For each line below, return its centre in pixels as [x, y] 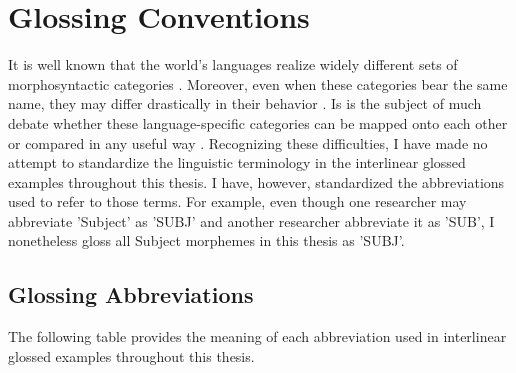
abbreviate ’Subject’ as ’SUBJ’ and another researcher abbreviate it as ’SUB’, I [251, 220]
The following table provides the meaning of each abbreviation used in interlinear [257, 336]
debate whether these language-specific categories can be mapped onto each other [258, 122]
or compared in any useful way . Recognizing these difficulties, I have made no [248, 142]
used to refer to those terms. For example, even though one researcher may [237, 201]
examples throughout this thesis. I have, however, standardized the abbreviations [256, 181]
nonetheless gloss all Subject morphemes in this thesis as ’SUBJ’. [206, 240]
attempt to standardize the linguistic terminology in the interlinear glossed [237, 162]
